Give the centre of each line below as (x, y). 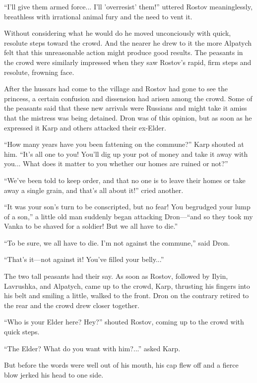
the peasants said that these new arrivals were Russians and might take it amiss (126, 108)
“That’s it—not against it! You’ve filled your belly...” (84, 259)
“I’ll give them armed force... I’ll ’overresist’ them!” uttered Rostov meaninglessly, (128, 6)
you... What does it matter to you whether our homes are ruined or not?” (116, 163)
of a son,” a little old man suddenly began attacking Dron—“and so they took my (128, 216)
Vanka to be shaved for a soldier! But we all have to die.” (91, 226)
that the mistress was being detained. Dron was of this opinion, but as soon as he (128, 117)
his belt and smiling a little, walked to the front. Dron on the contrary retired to (127, 295)
